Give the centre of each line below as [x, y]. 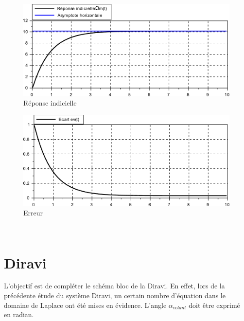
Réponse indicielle [50, 103]
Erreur [33, 213]
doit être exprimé [214, 305]
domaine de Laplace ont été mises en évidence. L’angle [85, 305]
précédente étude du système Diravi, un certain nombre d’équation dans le [115, 295]
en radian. [19, 314]
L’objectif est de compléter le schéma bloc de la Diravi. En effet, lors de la [114, 286]
